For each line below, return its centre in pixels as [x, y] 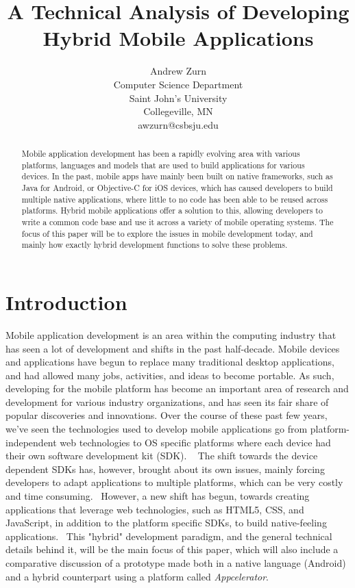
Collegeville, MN [178, 111]
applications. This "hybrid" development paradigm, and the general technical [169, 536]
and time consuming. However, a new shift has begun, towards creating [158, 496]
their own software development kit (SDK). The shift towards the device [162, 456]
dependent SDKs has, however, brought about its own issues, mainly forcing [165, 469]
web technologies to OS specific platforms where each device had [195, 442]
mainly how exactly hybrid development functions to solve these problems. [155, 245]
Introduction [66, 302]
